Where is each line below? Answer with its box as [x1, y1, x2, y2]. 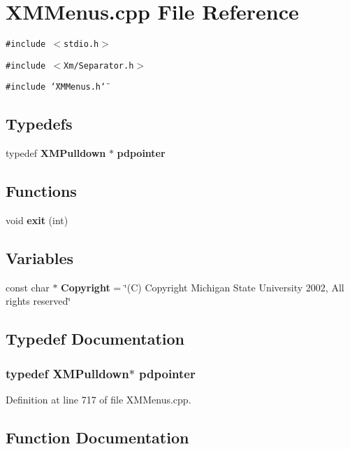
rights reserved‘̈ [6, 293, 71, 308]
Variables [6, 247, 74, 269]
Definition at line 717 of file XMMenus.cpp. [6, 392, 191, 407]
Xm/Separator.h [64, 60, 134, 71]
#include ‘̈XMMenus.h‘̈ [6, 82, 106, 92]
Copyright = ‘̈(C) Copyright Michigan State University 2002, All [61, 279, 344, 294]
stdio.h [64, 39, 99, 50]
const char [6, 279, 50, 294]
